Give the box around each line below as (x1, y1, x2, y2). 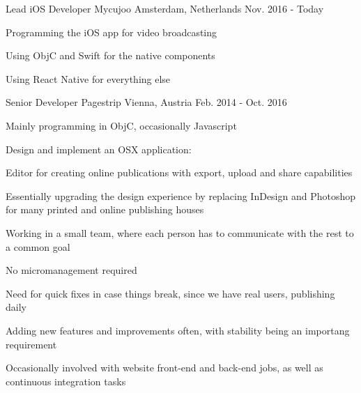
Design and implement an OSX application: (6, 141, 192, 156)
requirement (6, 337, 57, 351)
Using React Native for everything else (6, 71, 171, 86)
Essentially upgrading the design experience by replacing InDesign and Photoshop (6, 188, 356, 203)
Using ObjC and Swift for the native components (6, 48, 215, 63)
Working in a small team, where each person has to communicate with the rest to (6, 225, 354, 240)
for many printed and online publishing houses (6, 202, 204, 217)
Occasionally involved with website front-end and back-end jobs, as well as (6, 360, 323, 375)
